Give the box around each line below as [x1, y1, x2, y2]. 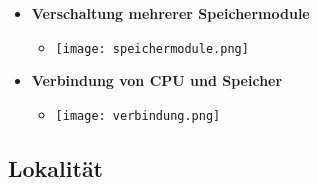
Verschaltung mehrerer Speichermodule [31, 3, 310, 23]
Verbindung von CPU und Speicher [31, 70, 283, 91]
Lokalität [8, 152, 104, 183]
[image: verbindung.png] [55, 108, 221, 123]
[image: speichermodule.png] [55, 41, 249, 56]
